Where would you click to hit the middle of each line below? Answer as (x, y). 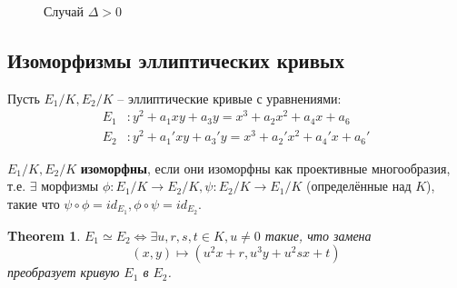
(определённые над (358, 186)
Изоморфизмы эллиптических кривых (176, 60)
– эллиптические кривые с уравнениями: (229, 98)
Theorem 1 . (44, 235)
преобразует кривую (64, 272)
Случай (64, 11)
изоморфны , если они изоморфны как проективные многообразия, (265, 168)
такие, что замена (318, 235)
